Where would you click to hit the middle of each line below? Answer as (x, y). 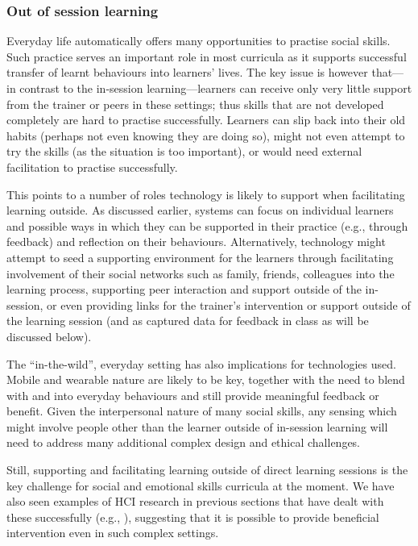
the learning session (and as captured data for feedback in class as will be (188, 321)
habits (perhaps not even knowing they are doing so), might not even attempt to (206, 135)
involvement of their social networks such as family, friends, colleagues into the (201, 273)
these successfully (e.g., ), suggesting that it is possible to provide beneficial (193, 517)
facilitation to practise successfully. (92, 167)
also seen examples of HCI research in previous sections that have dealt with (195, 501)
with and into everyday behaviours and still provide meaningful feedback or (193, 395)
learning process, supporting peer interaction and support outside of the (184, 289)
